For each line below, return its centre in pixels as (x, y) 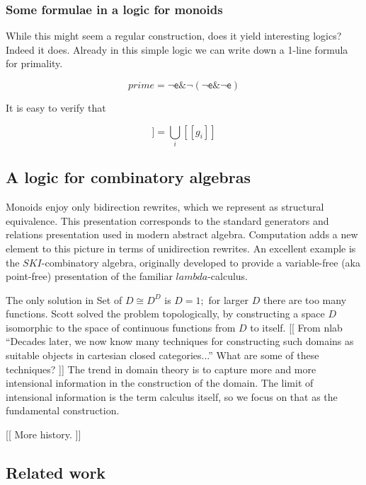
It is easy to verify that (56, 107)
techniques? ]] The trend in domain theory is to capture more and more (161, 369)
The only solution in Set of (64, 299)
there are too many (305, 299)
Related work (56, 473)
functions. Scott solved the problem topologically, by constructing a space (165, 314)
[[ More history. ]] (44, 434)
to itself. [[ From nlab (296, 327)
